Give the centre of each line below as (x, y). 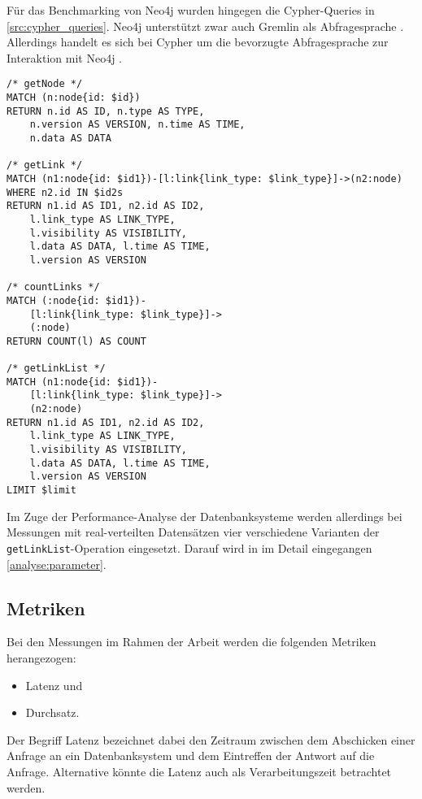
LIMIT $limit (41, 491)
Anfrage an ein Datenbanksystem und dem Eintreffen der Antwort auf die (191, 756)
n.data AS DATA (70, 138)
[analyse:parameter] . (57, 564)
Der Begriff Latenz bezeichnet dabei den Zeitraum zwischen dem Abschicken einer (211, 739)
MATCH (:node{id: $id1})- (76, 300)
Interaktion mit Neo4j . (65, 57)
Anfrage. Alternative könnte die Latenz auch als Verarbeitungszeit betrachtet (199, 771)
